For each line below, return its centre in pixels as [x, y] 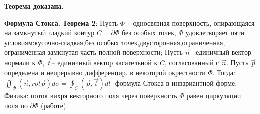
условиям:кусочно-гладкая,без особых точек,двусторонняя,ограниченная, [115, 42]
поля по [16, 105]
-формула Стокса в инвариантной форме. [175, 83]
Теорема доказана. [34, 6]
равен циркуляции [214, 95]
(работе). [54, 105]
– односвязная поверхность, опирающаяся [191, 23]
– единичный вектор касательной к [104, 62]
